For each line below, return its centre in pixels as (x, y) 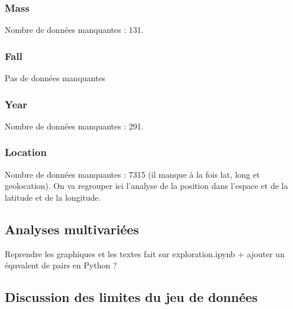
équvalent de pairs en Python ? (61, 265)
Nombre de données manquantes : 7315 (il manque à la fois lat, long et (132, 174)
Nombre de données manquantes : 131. (74, 30)
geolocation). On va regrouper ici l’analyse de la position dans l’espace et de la (146, 186)
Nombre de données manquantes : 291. (74, 126)
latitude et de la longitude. (53, 197)
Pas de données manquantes (55, 78)
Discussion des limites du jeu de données (131, 297)
